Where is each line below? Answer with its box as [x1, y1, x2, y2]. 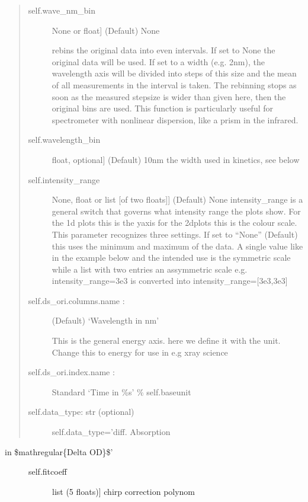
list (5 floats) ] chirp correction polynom [52, 485, 195, 497]
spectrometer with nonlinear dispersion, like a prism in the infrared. [52, 113, 299, 126]
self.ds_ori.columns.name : [28, 294, 125, 306]
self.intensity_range [28, 173, 100, 186]
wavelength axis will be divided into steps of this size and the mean [52, 67, 297, 79]
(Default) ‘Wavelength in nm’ [52, 314, 159, 327]
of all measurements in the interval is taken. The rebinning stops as [52, 78, 297, 91]
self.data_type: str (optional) [28, 405, 134, 418]
